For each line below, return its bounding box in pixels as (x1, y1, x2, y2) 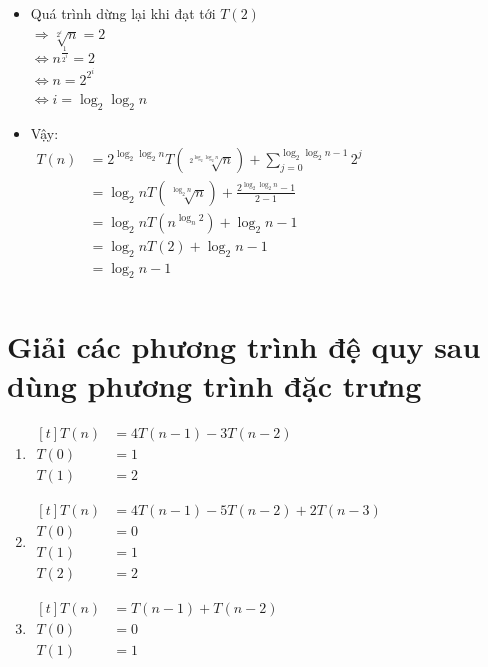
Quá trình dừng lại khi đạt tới (30, 3, 216, 23)
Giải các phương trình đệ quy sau (7, 325, 481, 366)
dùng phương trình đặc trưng (7, 364, 422, 405)
